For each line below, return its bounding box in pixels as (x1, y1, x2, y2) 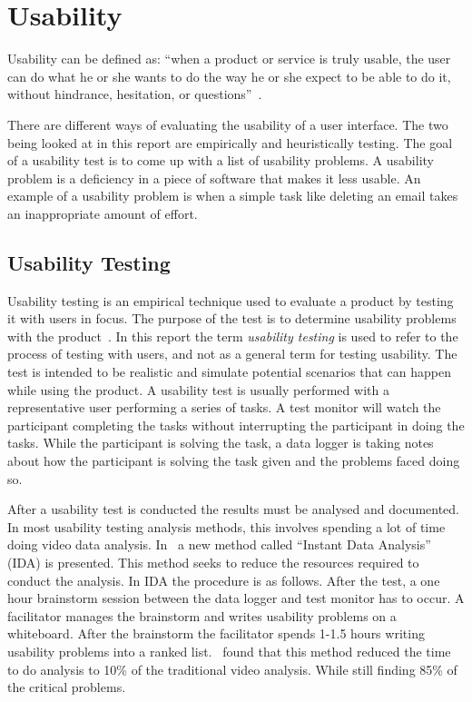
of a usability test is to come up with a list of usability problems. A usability (7, 151, 434, 170)
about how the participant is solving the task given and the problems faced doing (7, 451, 460, 470)
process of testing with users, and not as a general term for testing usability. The (7, 344, 457, 363)
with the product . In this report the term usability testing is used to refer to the (7, 326, 458, 345)
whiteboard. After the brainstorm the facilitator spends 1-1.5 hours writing (7, 624, 425, 643)
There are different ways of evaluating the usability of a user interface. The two (7, 114, 448, 133)
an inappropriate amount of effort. (7, 203, 198, 222)
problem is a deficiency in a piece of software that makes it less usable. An (7, 168, 421, 187)
